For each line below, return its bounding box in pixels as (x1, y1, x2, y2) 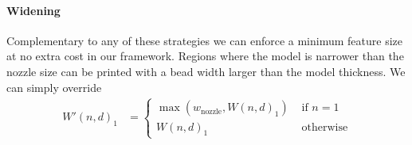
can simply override (6, 78, 102, 95)
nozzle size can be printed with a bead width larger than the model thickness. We (6, 63, 406, 79)
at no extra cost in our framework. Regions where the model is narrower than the (6, 48, 404, 64)
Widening (6, 2, 61, 18)
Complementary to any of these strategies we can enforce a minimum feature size (6, 32, 402, 48)
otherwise (301, 121, 348, 133)
